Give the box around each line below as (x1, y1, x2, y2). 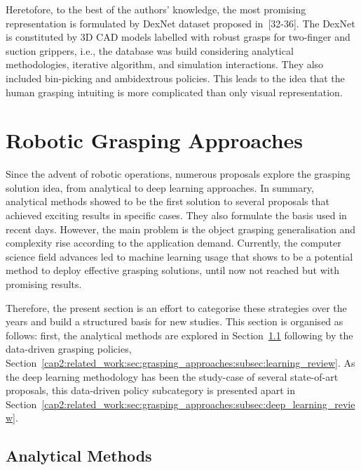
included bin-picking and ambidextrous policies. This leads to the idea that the (6, 70, 345, 85)
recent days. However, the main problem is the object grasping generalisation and (6, 221, 356, 236)
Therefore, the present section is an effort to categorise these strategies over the (6, 300, 347, 315)
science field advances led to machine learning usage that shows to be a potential (6, 249, 353, 263)
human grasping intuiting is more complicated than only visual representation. (6, 84, 343, 99)
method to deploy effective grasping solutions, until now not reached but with (6, 263, 339, 278)
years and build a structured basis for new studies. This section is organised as (6, 314, 343, 329)
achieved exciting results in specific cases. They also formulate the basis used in (6, 208, 347, 223)
